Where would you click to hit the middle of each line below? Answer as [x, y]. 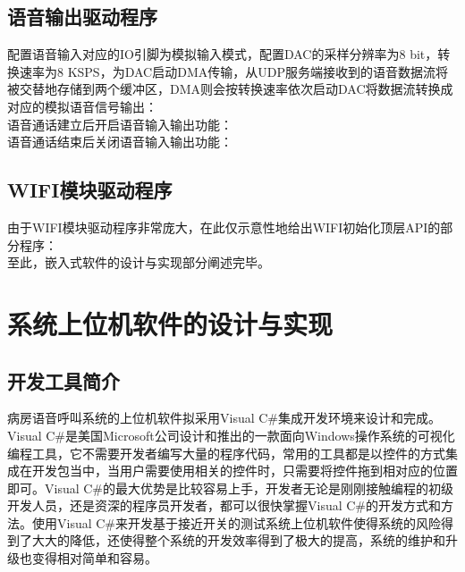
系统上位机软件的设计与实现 [170, 323]
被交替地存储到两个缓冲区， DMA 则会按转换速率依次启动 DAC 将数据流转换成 [230, 89]
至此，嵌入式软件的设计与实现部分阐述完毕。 [139, 262]
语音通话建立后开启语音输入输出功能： [120, 124]
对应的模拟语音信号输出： [82, 106]
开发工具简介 [63, 380]
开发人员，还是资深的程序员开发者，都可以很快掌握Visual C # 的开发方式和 [224, 505]
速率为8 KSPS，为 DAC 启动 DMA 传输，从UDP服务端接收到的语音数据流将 [233, 71]
